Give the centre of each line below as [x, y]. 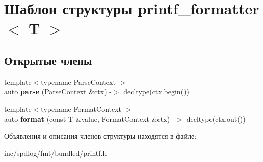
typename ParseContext [78, 82]
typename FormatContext [81, 108]
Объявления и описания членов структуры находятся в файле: [100, 136]
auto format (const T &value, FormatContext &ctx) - [89, 119]
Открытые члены [48, 60]
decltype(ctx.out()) [216, 119]
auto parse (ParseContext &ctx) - [58, 92]
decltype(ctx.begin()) [156, 92]
